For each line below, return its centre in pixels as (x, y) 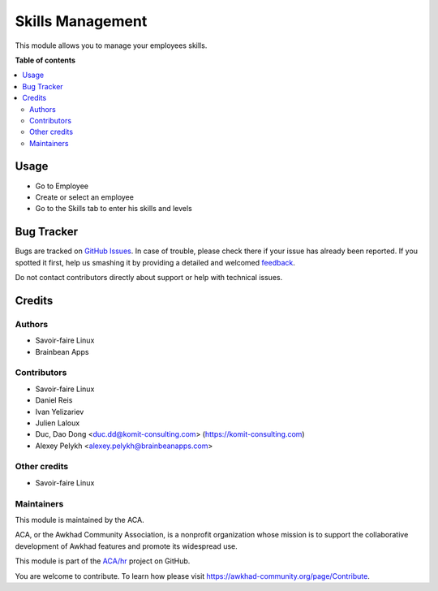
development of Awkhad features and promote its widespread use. (127, 546)
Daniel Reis (54, 400)
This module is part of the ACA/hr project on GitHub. (103, 561)
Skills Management (81, 21)
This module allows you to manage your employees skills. (111, 45)
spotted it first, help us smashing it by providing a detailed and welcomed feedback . (155, 262)
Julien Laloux (58, 423)
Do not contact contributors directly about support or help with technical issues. (149, 278)
